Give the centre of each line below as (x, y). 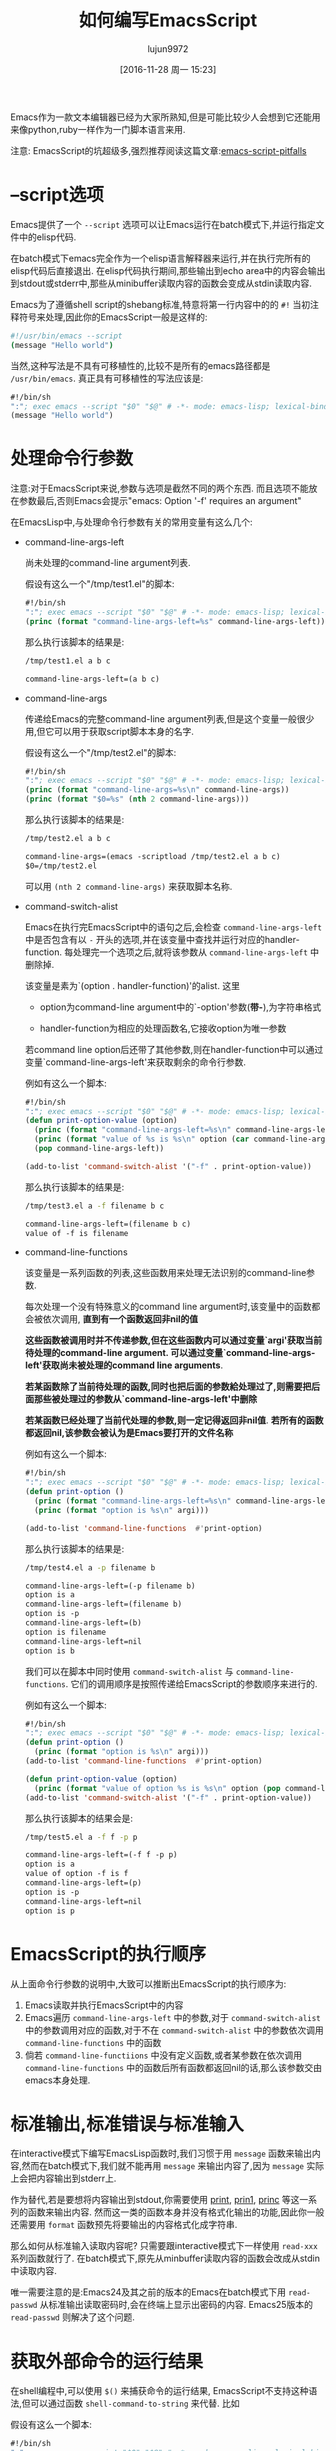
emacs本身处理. (57, 2080)
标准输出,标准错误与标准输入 (127, 2123)
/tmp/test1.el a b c (67, 661)
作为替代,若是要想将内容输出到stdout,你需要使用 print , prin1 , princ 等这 (155, 2200)
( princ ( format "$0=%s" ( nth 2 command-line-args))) (137, 799)
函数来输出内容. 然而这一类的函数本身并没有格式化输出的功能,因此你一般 (176, 2212)
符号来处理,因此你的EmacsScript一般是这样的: (113, 317)
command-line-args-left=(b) (83, 1623)
